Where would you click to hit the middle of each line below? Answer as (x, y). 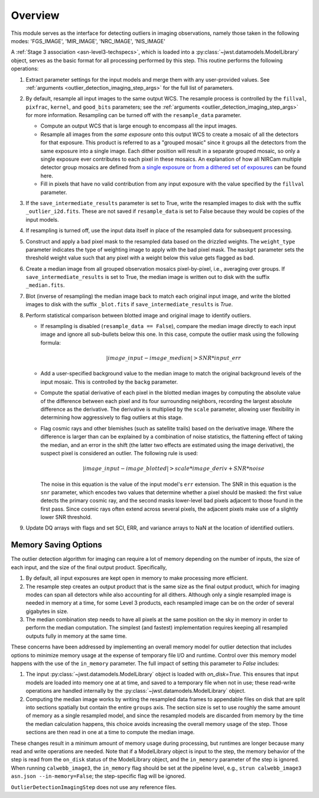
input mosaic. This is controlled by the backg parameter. (109, 382)
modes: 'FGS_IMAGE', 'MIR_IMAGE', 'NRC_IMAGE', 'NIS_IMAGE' (88, 41)
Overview (35, 15)
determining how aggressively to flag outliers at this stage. (112, 417)
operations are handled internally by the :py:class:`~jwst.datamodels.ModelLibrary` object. (136, 691)
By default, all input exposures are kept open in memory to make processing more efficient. (137, 578)
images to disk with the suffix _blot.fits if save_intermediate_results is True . (129, 304)
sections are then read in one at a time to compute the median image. (110, 732)
